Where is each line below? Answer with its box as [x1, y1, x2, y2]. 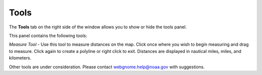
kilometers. [9, 55, 32, 61]
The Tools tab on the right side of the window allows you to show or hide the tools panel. [9, 24, 187, 30]
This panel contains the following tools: [9, 33, 87, 38]
